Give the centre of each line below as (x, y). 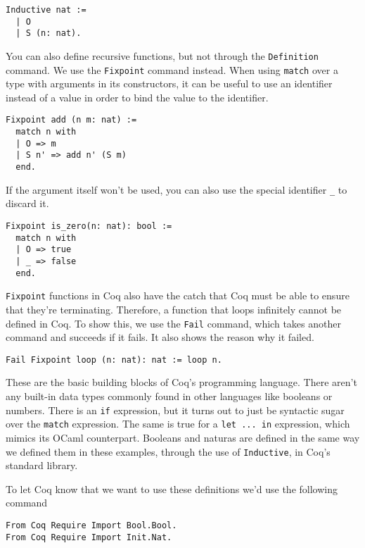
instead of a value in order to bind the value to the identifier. (137, 97)
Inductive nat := (46, 10)
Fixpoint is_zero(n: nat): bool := (89, 226)
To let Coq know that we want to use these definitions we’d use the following (172, 488)
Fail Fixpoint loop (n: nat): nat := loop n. (114, 360)
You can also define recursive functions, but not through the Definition (162, 55)
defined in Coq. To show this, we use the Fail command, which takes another (173, 323)
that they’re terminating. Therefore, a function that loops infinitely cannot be (174, 309)
